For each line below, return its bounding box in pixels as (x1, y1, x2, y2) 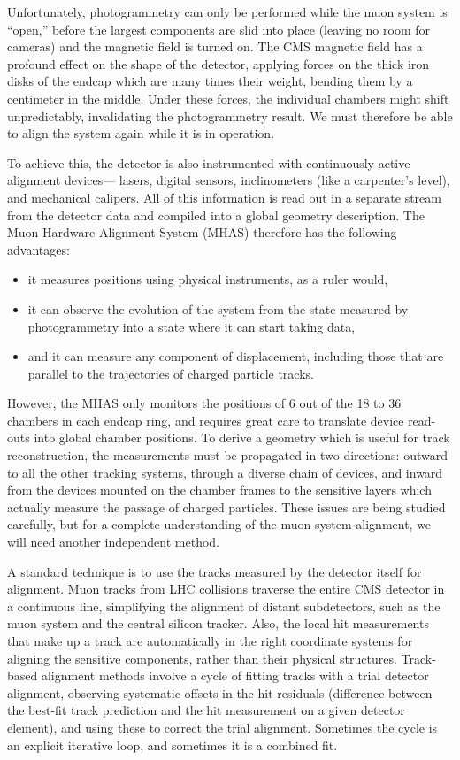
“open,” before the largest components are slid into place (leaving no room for (7, 19, 430, 38)
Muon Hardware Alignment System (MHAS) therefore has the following (7, 223, 397, 242)
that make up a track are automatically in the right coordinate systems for (7, 632, 413, 649)
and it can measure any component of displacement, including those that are (27, 347, 444, 365)
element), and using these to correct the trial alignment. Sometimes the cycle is (7, 718, 438, 736)
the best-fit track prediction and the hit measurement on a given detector (7, 701, 405, 719)
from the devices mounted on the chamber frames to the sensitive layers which (7, 480, 432, 499)
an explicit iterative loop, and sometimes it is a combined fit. (7, 735, 338, 754)
